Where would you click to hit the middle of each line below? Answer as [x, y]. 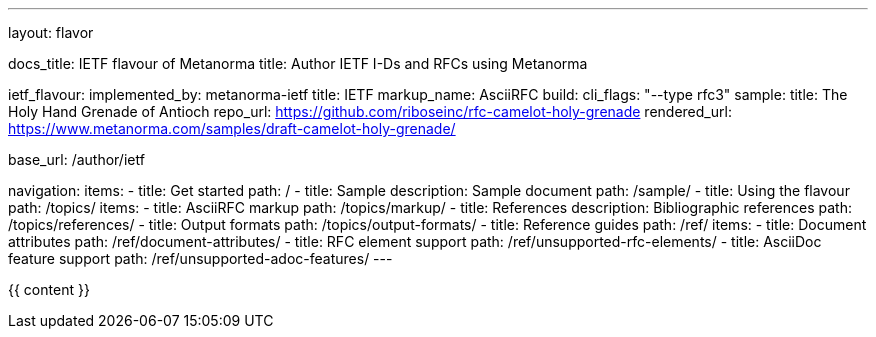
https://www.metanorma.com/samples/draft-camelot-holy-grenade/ [232, 128]
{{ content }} [49, 289]
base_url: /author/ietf [76, 159]
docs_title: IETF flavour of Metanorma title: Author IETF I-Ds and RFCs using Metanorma [298, 63]
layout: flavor [51, 32]
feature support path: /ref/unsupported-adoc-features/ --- [200, 258]
